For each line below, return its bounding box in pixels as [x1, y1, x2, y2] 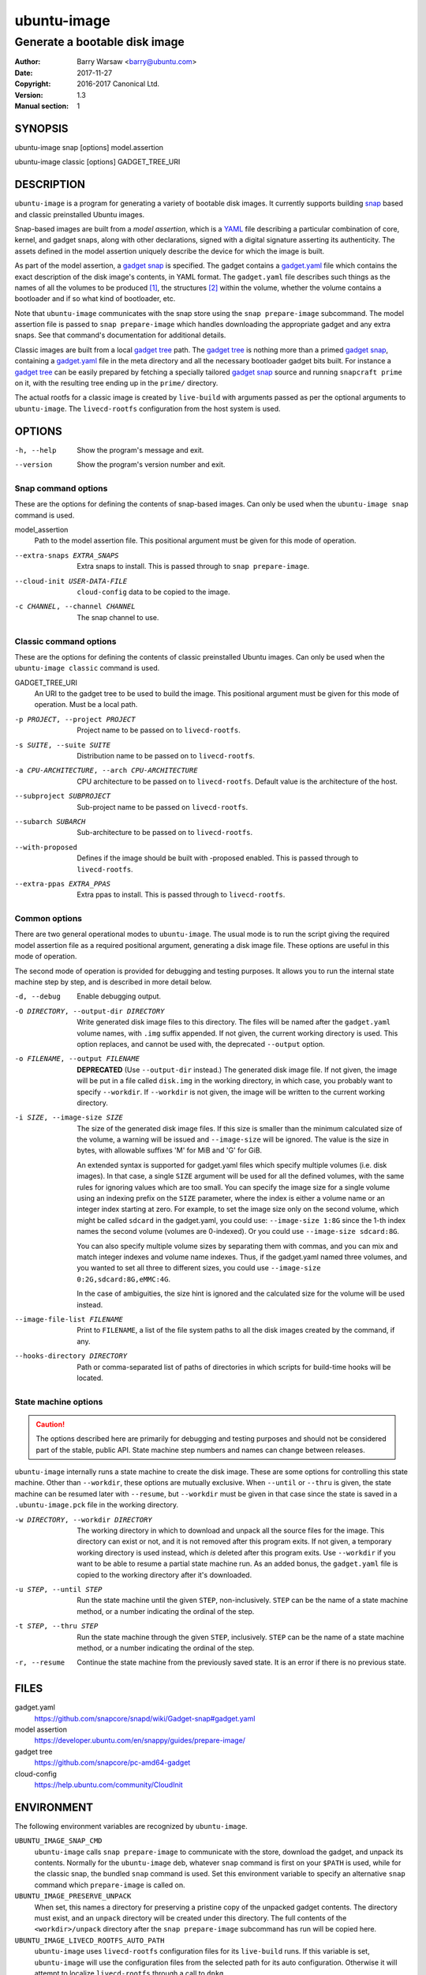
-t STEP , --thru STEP [14, 1622, 99, 1631]
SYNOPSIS [14, 122, 69, 135]
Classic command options [14, 636, 117, 647]
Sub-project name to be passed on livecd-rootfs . [77, 802, 248, 811]
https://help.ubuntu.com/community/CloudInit [34, 1780, 183, 1789]
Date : [14, 68, 33, 77]
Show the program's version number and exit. [77, 460, 226, 469]
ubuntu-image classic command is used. [14, 664, 160, 673]
